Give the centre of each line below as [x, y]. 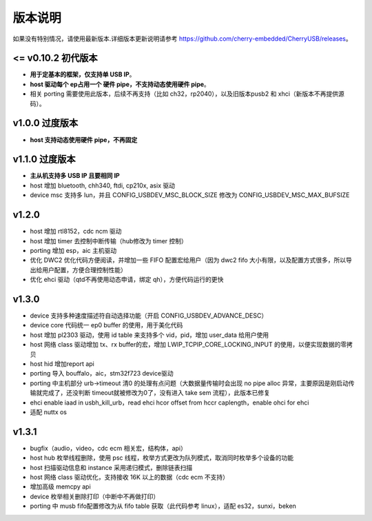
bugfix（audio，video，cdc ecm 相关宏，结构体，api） [108, 448]
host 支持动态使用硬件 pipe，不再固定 [84, 140]
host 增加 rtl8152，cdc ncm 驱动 [76, 232]
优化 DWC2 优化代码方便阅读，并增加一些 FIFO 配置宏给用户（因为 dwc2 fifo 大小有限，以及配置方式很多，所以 [188, 260]
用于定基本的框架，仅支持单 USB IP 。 [83, 74]
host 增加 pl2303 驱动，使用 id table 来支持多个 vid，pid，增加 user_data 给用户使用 [149, 335]
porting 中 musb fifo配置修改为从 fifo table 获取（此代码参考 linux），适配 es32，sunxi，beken [163, 506]
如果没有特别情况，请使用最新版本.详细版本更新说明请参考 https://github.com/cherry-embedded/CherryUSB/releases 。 [182, 39]
